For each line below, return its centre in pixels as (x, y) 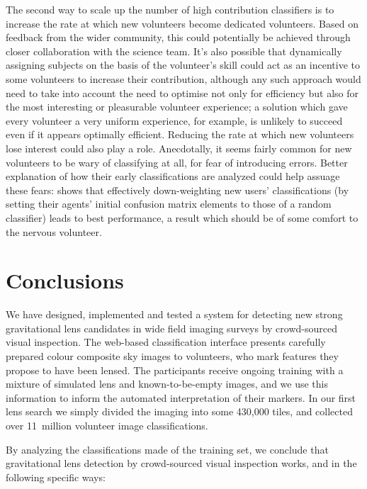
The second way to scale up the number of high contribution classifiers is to (170, 9)
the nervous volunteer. (54, 231)
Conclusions (65, 280)
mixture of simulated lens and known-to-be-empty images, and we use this (167, 384)
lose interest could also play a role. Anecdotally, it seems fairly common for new (179, 148)
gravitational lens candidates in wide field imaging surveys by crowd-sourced (171, 328)
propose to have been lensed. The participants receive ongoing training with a (175, 370)
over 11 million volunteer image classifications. (107, 425)
